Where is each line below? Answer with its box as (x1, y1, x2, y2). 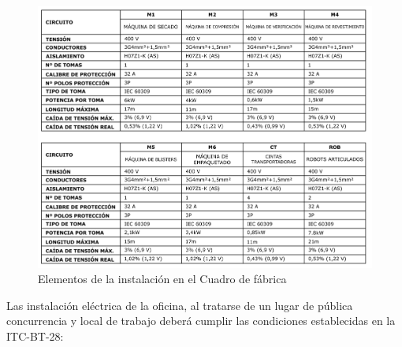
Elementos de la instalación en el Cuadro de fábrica (38, 271, 287, 287)
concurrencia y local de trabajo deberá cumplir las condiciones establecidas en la (6, 312, 396, 329)
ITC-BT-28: (6, 327, 64, 344)
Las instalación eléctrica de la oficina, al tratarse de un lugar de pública (6, 297, 353, 313)
